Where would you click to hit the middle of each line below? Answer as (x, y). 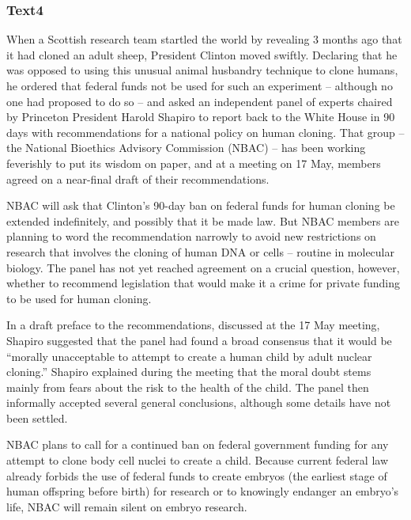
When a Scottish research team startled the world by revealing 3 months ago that (204, 39)
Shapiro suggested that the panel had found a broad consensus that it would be (199, 340)
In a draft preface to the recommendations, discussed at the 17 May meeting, (193, 325)
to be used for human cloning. (79, 298)
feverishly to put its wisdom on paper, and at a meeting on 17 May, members (194, 163)
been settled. (37, 418)
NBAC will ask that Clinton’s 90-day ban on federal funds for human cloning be (201, 205)
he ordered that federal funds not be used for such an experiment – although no (200, 85)
